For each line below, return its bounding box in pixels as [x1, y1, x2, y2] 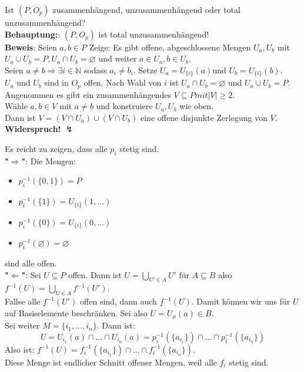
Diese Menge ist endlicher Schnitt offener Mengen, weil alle [5, 356, 217, 368]
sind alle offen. [5, 256, 57, 269]
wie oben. [179, 100, 213, 112]
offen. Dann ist [68, 268, 122, 280]
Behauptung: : [5, 28, 61, 40]
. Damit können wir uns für [191, 295, 290, 307]
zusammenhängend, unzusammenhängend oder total [52, 4, 240, 15]
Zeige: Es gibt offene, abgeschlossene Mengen [89, 40, 251, 53]
